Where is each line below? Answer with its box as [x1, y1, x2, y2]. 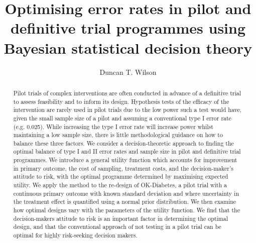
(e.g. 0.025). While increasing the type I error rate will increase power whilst [13, 122, 213, 131]
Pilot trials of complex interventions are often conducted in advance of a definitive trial [13, 88, 241, 97]
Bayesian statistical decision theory [4, 37, 252, 58]
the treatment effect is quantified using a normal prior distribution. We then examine [13, 197, 236, 206]
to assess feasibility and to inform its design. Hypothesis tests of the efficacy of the [13, 97, 229, 105]
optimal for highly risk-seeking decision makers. [13, 231, 138, 239]
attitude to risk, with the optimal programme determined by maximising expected [13, 172, 228, 181]
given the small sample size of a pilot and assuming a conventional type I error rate [13, 113, 231, 122]
